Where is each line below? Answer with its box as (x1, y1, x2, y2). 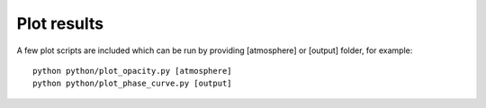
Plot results (16, 13, 104, 33)
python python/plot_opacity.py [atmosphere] (32, 66, 233, 76)
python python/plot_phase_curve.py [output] (32, 78, 233, 89)
